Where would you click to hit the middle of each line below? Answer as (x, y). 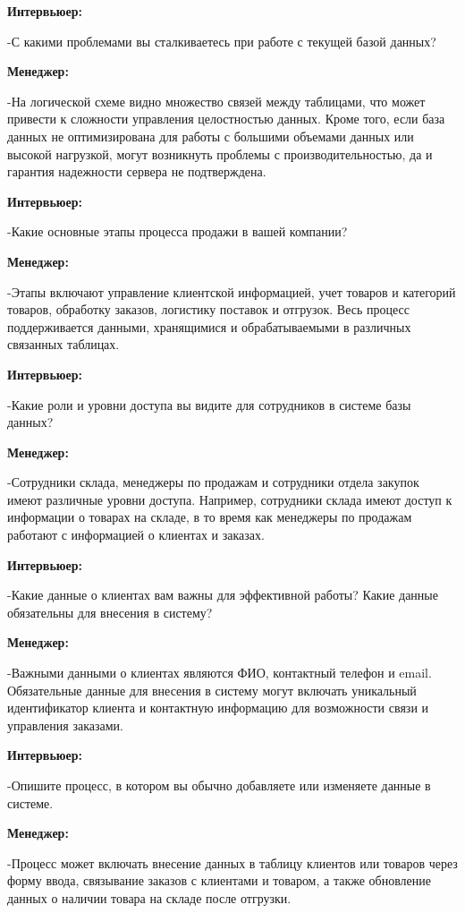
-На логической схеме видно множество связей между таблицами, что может (216, 101)
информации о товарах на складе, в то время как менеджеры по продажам (210, 517)
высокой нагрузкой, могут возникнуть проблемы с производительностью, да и (220, 154)
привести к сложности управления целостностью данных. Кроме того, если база (226, 119)
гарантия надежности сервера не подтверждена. (137, 171)
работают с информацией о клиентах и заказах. (136, 535)
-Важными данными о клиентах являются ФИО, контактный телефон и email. (220, 673)
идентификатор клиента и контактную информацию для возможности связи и (218, 708)
